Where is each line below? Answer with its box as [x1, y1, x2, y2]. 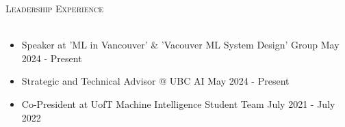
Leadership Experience [5, 1, 103, 15]
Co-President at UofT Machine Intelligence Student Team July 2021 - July [21, 96, 335, 111]
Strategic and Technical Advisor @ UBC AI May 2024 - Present [21, 74, 290, 88]
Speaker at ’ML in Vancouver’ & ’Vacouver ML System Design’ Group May [21, 38, 340, 52]
